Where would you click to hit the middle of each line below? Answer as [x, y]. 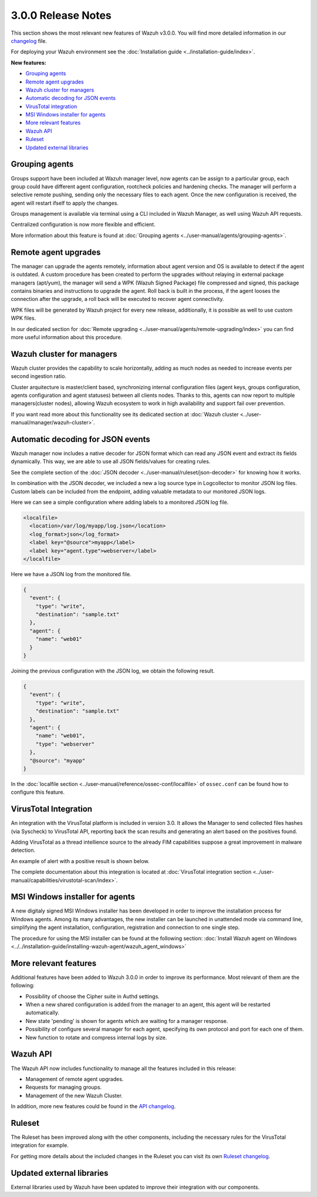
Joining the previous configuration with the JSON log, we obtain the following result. [113, 671]
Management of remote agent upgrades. [75, 1079]
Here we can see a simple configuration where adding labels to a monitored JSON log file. [120, 502]
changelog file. [29, 41]
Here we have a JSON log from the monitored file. [71, 574]
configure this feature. [38, 792]
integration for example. [40, 1145]
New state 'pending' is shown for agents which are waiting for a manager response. [127, 1021]
